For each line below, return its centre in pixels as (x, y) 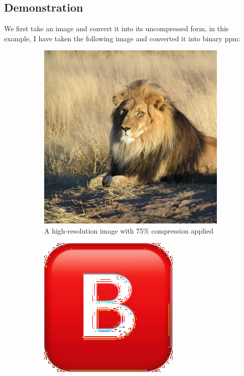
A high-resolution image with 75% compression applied (129, 230)
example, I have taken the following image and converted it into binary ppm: (122, 38)
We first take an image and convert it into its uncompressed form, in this (116, 28)
